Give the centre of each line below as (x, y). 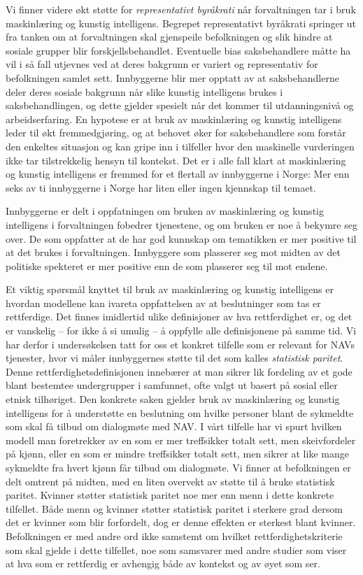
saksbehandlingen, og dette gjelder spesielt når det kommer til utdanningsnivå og (180, 105)
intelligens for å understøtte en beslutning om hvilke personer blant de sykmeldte (180, 412)
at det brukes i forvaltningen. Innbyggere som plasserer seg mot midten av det (173, 252)
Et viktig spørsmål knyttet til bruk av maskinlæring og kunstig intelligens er (170, 289)
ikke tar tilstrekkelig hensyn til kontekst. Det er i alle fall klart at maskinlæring (176, 160)
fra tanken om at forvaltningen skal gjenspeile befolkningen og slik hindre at (169, 37)
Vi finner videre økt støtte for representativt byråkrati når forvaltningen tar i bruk (181, 9)
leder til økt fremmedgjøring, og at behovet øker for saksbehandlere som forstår (176, 133)
